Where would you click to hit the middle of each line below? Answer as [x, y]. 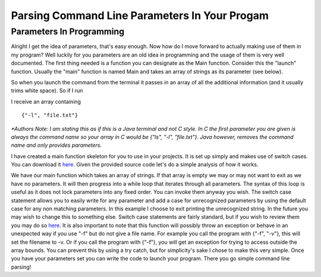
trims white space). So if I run [47, 91]
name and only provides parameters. [56, 145]
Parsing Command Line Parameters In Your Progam [140, 15]
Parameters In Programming [68, 32]
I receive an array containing [46, 102]
